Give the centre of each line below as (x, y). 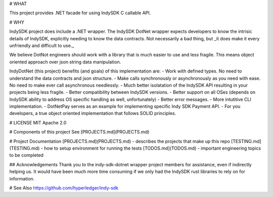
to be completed (27, 155)
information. (22, 178)
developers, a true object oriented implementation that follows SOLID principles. (93, 113)
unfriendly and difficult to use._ (42, 45)
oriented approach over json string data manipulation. (65, 62)
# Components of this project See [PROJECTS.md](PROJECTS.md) (79, 132)
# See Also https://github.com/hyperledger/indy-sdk (64, 188)
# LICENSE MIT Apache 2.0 (38, 122)
